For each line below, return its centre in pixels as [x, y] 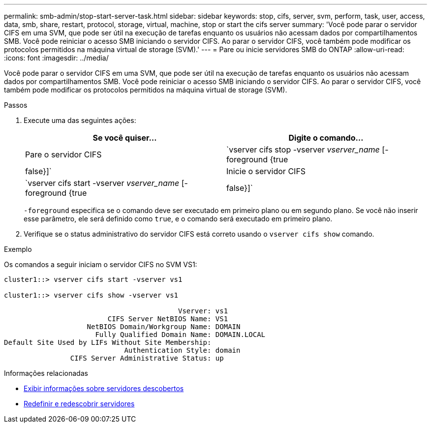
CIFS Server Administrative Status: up [147, 358]
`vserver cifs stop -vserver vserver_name [303, 150]
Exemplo [18, 249]
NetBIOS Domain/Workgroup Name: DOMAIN [164, 327]
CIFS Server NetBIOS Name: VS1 [168, 319]
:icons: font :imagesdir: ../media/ [56, 58]
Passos [16, 105]
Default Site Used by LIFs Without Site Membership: [108, 342]
